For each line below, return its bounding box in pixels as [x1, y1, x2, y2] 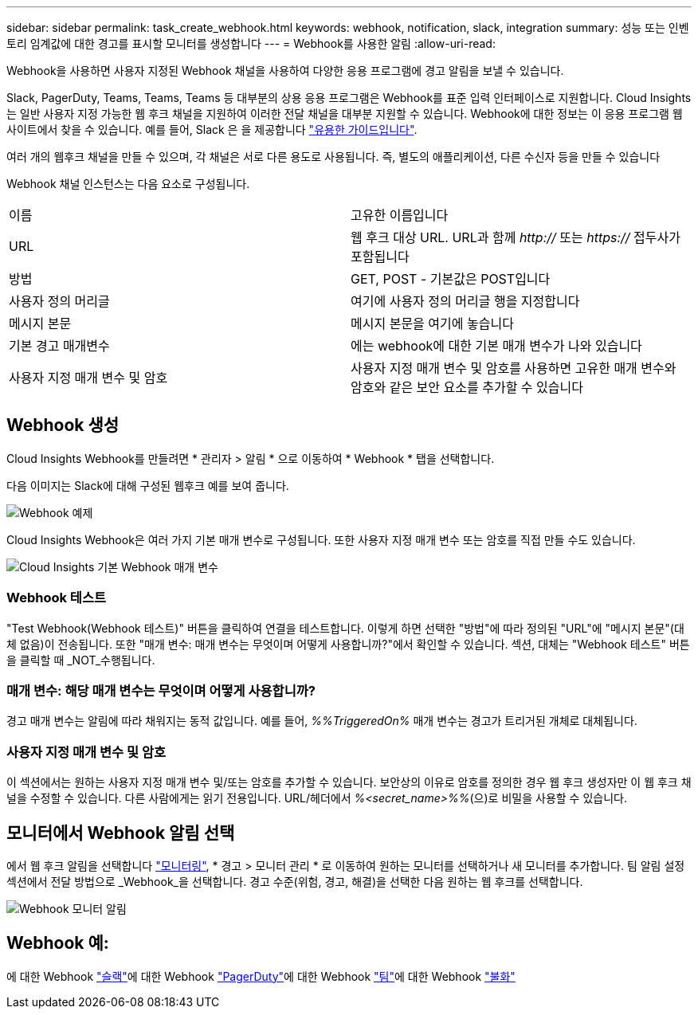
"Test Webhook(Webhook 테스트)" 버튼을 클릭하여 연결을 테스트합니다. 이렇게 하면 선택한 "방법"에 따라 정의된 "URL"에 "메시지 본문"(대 [6, 621, 684, 635]
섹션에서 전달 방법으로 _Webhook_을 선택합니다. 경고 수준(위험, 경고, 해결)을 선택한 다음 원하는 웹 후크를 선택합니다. [6, 874, 583, 888]
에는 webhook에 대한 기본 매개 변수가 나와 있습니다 [351, 338, 642, 354]
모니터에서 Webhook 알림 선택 [6, 822, 235, 843]
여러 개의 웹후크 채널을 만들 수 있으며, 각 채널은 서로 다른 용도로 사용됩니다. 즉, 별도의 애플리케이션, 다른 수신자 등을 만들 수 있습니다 [6, 150, 661, 163]
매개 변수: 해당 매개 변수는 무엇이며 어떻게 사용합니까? [6, 682, 316, 699]
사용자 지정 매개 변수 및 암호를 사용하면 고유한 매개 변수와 [351, 360, 676, 376]
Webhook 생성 [6, 415, 120, 436]
